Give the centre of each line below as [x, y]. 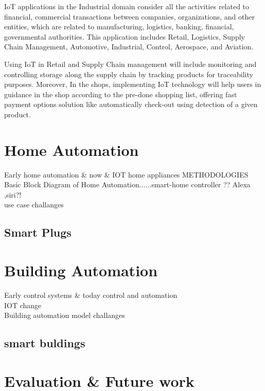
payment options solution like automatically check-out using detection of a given [131, 104]
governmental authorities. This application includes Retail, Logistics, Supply [125, 36]
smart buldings [45, 343]
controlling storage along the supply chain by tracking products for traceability [129, 74]
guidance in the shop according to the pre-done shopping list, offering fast [121, 94]
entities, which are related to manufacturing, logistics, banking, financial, [119, 26]
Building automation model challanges [65, 315]
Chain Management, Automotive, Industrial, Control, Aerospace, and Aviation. [129, 47]
